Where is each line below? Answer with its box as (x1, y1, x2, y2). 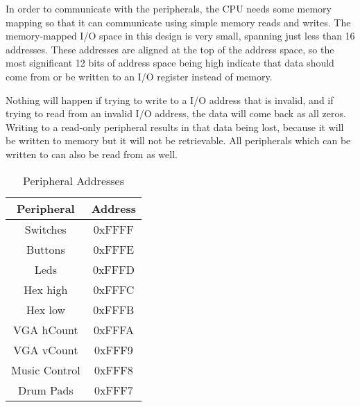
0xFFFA (93, 321, 134, 338)
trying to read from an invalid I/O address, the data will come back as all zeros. (6, 106, 346, 121)
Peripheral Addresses (23, 172, 125, 189)
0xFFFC (93, 281, 135, 297)
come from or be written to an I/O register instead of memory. (6, 69, 273, 83)
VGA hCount (13, 321, 78, 338)
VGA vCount (13, 341, 78, 358)
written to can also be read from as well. (6, 146, 178, 161)
